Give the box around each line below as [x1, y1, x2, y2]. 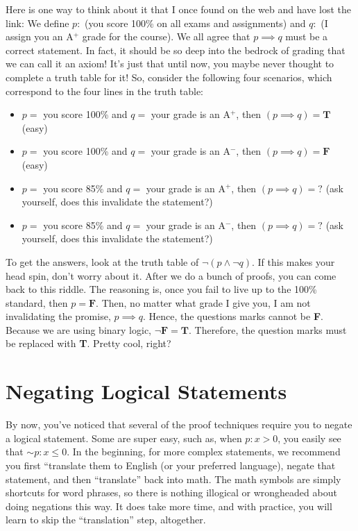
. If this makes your [251, 254, 335, 269]
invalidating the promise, [6, 309, 111, 323]
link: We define [6, 15, 69, 30]
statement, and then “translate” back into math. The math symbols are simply [6, 471, 341, 486]
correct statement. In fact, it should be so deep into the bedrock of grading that [6, 42, 346, 57]
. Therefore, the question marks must [189, 322, 347, 337]
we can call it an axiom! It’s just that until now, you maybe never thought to [6, 56, 334, 71]
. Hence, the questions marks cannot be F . [142, 309, 323, 323]
